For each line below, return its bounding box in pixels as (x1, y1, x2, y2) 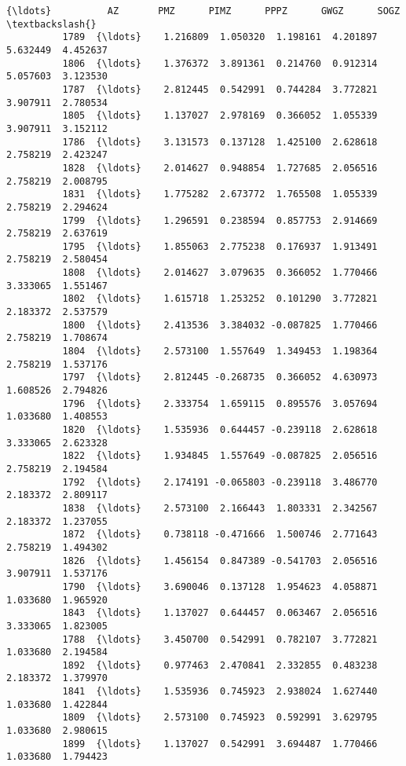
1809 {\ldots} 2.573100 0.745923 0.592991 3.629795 (62, 712, 378, 724)
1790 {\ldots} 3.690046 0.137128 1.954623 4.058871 (62, 581, 378, 592)
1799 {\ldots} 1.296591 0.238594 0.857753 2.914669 (62, 214, 378, 226)
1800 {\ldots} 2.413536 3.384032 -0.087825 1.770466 (62, 319, 378, 331)
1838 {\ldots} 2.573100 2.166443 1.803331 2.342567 (62, 502, 378, 514)
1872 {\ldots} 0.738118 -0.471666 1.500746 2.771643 (62, 529, 378, 541)
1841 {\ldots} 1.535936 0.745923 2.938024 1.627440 (62, 686, 378, 698)
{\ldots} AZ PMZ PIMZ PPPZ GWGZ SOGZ (6, 5, 401, 16)
